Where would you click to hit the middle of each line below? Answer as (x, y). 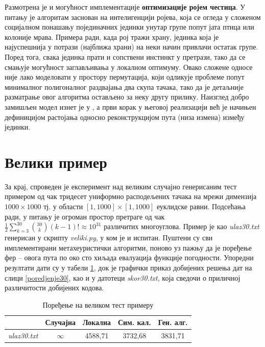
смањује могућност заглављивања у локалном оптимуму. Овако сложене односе (129, 67)
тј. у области (63, 206)
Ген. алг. (173, 322)
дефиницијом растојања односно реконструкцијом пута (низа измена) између (125, 117)
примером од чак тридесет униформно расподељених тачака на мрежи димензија (131, 196)
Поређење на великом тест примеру (98, 304)
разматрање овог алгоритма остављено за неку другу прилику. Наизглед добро (127, 97)
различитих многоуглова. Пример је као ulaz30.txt (182, 226)
